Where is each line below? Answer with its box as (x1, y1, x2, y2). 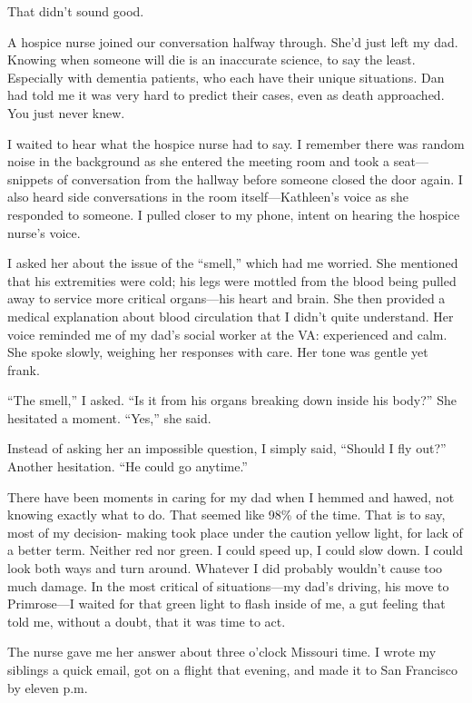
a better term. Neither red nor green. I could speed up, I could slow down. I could (7, 540, 464, 559)
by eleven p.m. (7, 678, 88, 697)
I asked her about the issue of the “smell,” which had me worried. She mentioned (7, 253, 458, 272)
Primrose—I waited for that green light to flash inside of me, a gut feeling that (7, 594, 446, 613)
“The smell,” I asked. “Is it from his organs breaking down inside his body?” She (7, 391, 457, 410)
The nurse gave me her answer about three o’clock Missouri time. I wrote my (7, 642, 437, 661)
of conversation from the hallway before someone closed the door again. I (56, 169, 463, 188)
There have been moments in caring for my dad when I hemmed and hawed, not (7, 487, 455, 506)
